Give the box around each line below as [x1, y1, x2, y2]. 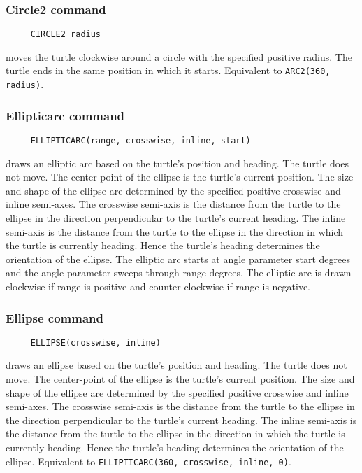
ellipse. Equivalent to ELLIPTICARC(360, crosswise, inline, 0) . [6, 453, 291, 468]
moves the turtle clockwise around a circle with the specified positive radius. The [6, 49, 352, 64]
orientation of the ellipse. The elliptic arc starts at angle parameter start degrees [6, 251, 350, 266]
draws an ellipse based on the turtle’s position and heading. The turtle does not [6, 358, 347, 372]
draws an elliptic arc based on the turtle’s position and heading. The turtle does [6, 155, 349, 170]
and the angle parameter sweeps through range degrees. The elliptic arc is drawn [6, 265, 352, 280]
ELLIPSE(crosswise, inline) [30, 337, 161, 348]
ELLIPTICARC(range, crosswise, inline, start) [30, 136, 251, 146]
